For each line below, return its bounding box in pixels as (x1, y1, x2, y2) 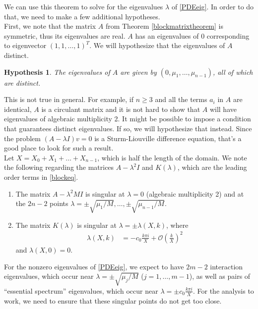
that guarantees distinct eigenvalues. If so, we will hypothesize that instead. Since (4, 123, 252, 133)
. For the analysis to (193, 285, 254, 296)
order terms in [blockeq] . (4, 171, 78, 182)
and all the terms (155, 94, 207, 104)
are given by (120, 66, 157, 77)
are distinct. (4, 77, 41, 88)
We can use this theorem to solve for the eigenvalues (4, 1, 163, 11)
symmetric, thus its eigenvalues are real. (4, 30, 126, 41)
